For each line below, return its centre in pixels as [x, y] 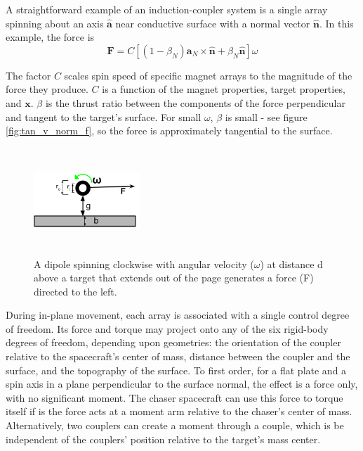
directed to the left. [75, 291]
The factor [28, 75]
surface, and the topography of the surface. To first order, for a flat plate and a [176, 370]
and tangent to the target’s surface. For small [104, 116]
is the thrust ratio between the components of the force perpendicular [195, 102]
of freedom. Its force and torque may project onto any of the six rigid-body [167, 328]
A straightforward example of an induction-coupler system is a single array [167, 9]
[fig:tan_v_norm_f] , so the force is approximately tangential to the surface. [169, 131]
